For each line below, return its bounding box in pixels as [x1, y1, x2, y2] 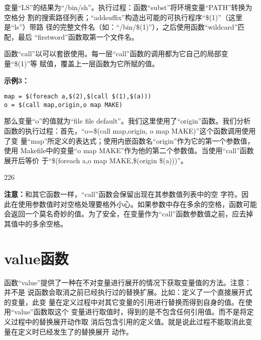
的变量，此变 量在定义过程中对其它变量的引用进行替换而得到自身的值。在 [4, 296, 245, 307]
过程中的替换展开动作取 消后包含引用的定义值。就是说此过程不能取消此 [11, 316, 245, 326]
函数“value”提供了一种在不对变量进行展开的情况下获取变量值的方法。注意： [4, 277, 251, 287]
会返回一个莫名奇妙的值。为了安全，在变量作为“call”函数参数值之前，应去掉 [4, 208, 253, 219]
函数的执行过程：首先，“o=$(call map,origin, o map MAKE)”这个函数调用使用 [4, 126, 256, 136]
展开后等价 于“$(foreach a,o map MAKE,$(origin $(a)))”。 [4, 155, 188, 165]
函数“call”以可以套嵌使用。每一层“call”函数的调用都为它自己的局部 [4, 48, 221, 59]
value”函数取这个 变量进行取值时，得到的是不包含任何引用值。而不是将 [14, 306, 247, 317]
